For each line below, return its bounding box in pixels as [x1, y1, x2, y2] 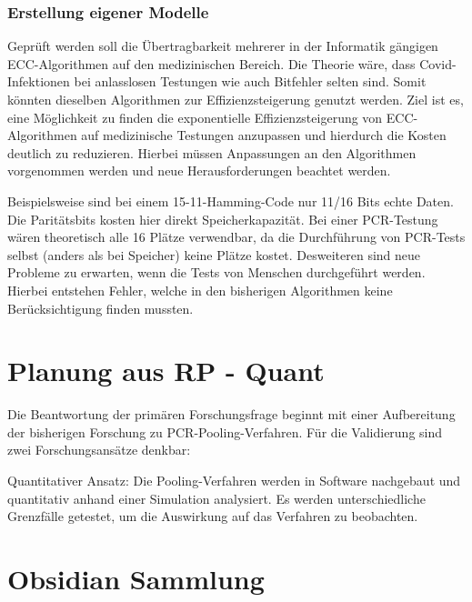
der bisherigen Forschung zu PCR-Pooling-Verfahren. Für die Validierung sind [7, 422, 443, 441]
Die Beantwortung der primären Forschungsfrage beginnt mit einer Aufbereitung [7, 405, 456, 424]
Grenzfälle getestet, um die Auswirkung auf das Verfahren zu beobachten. [7, 507, 418, 526]
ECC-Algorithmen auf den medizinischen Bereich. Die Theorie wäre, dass [7, 54, 416, 73]
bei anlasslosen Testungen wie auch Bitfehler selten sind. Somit [74, 72, 427, 91]
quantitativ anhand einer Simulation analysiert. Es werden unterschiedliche [7, 488, 426, 507]
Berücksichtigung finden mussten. [7, 298, 194, 317]
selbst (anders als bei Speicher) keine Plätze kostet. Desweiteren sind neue [7, 245, 421, 264]
